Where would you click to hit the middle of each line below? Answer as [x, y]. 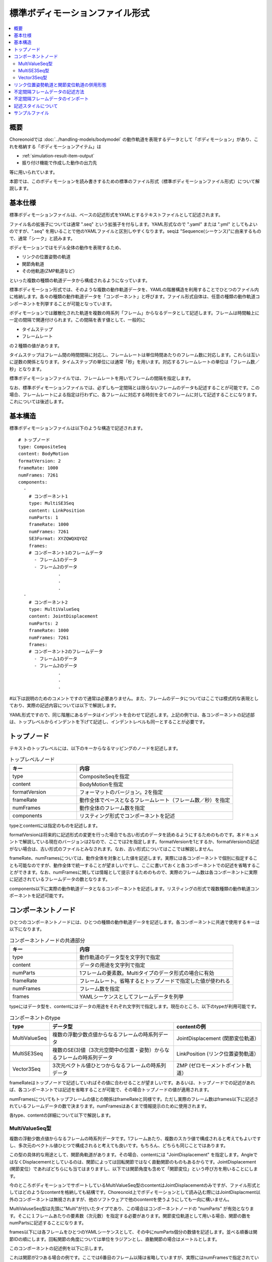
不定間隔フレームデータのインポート [51, 99]
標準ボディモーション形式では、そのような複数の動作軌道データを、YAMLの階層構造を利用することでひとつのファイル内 [134, 289]
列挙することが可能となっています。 [77, 303]
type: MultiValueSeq [54, 609]
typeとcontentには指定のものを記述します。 [55, 825]
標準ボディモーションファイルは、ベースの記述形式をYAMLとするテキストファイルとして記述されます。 [116, 215]
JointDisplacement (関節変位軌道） [218, 1038]
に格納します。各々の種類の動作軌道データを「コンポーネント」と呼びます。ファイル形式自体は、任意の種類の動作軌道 [132, 297]
